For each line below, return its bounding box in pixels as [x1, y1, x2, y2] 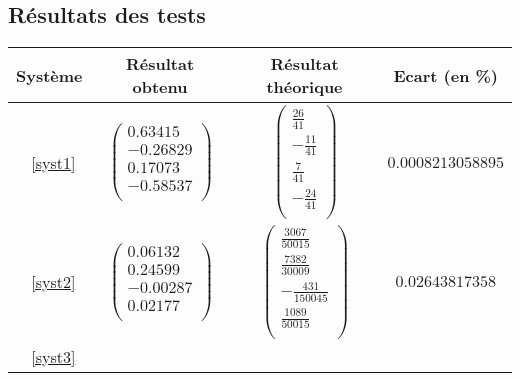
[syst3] [31, 344, 76, 368]
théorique [266, 75, 343, 99]
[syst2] [31, 270, 76, 294]
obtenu [132, 75, 188, 99]
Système [16, 63, 83, 87]
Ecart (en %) [393, 63, 499, 87]
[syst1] [31, 150, 76, 174]
